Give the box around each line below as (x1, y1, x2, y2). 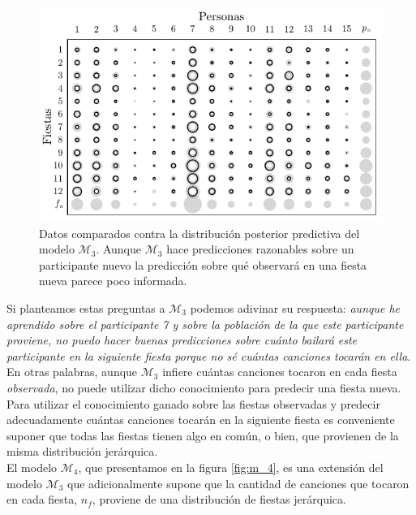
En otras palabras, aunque (6, 363, 138, 380)
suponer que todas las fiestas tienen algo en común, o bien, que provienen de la (6, 426, 399, 444)
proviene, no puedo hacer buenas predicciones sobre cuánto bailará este (6, 331, 358, 348)
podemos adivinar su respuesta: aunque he (190, 299, 400, 316)
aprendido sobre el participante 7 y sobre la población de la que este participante (6, 315, 404, 332)
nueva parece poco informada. (39, 272, 187, 289)
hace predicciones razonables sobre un (166, 240, 354, 257)
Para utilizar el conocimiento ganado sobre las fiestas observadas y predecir (6, 395, 380, 412)
